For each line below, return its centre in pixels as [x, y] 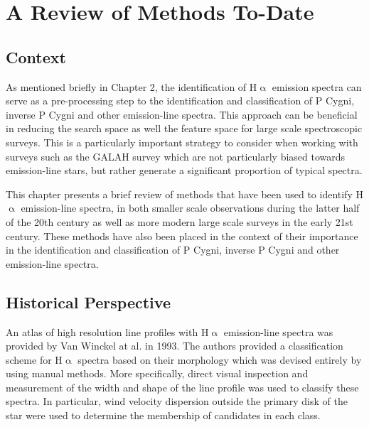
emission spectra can [317, 86]
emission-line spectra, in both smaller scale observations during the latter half [190, 208]
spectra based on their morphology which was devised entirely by [220, 359]
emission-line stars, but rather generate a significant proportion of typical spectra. [184, 170]
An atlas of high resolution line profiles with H [107, 331]
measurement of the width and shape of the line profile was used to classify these [182, 387]
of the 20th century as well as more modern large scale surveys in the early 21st [180, 221]
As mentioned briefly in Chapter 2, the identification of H [132, 86]
